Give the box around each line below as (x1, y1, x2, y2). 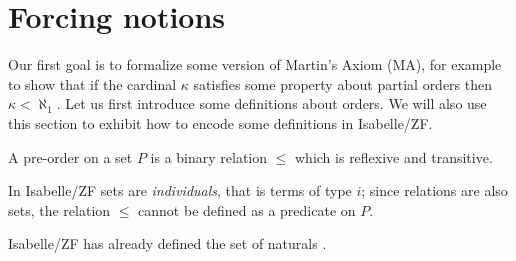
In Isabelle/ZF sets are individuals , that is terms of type (8, 180, 352, 201)
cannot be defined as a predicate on (138, 199, 356, 220)
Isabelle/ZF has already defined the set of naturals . (8, 233, 327, 254)
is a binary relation (150, 146, 268, 167)
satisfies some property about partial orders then (193, 73, 493, 94)
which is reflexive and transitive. (295, 146, 493, 167)
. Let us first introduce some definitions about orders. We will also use (56, 93, 487, 114)
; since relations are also (361, 180, 508, 201)
